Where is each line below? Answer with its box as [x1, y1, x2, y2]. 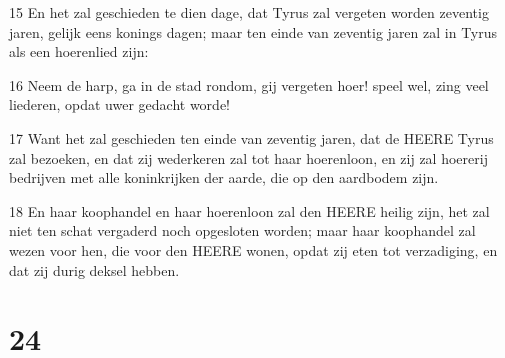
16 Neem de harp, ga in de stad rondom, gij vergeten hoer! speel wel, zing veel [9, 74, 489, 95]
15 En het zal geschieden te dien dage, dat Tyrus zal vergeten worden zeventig [9, 2, 489, 22]
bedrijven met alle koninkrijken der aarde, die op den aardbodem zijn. [9, 167, 439, 188]
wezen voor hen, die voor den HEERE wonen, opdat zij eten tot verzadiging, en [9, 239, 498, 260]
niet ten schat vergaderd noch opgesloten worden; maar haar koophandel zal [9, 220, 476, 241]
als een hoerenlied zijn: [9, 41, 149, 62]
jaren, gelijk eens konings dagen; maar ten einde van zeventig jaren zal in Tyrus [9, 21, 498, 42]
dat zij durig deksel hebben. [9, 259, 180, 280]
